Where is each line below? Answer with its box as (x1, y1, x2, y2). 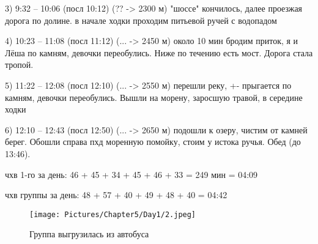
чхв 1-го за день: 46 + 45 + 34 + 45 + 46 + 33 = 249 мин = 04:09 (5, 168, 258, 180)
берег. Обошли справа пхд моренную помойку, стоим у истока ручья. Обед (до (5, 135, 301, 148)
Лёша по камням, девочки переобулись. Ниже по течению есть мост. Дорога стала (5, 46, 313, 59)
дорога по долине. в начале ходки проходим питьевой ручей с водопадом (5, 13, 277, 26)
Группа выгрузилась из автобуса (29, 227, 149, 240)
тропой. (5, 58, 34, 71)
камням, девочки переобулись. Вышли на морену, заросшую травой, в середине (5, 91, 303, 103)
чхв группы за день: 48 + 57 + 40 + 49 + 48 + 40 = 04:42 (5, 188, 227, 201)
